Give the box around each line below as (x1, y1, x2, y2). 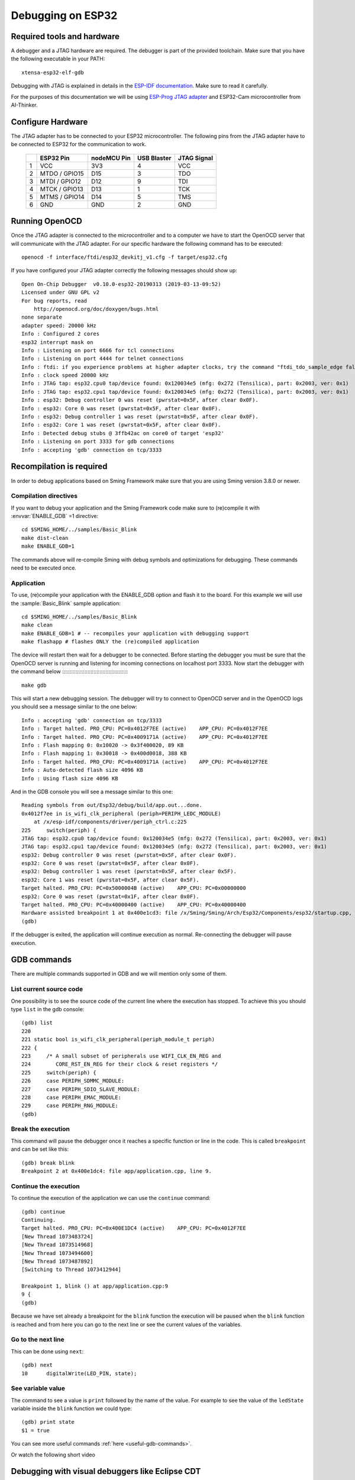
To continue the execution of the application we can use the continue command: (11, 1195, 211, 1202)
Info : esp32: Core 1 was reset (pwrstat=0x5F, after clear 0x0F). (21, 422, 221, 429)
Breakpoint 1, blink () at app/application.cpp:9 (21, 1283, 169, 1290)
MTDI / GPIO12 (40, 177, 81, 185)
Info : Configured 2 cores (21, 330, 100, 337)
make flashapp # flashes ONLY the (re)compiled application (21, 638, 199, 645)
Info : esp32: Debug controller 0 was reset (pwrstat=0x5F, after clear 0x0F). (21, 397, 259, 404)
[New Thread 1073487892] (21, 1258, 93, 1265)
